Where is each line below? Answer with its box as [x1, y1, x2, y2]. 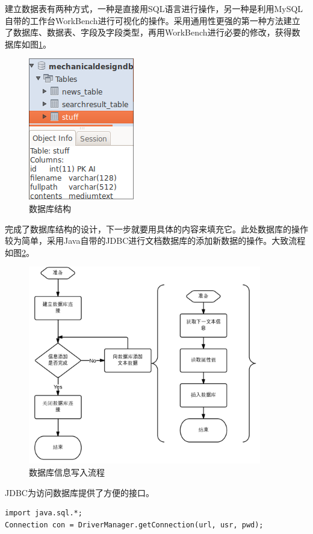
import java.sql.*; [5, 509, 82, 518]
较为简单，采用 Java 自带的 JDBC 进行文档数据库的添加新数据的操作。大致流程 [5, 234, 306, 247]
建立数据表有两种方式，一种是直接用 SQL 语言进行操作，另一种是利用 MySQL [5, 2, 303, 14]
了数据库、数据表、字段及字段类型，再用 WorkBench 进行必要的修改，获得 [5, 26, 292, 39]
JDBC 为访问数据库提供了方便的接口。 [5, 486, 154, 498]
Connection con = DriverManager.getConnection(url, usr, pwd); [5, 520, 264, 529]
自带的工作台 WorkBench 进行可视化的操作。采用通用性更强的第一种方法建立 [5, 14, 300, 26]
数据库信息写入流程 [29, 465, 105, 478]
